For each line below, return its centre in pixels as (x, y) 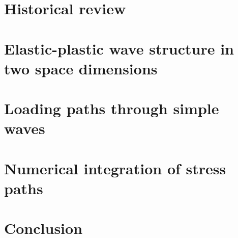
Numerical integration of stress (115, 168)
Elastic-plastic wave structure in (119, 48)
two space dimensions (81, 68)
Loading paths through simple (112, 108)
